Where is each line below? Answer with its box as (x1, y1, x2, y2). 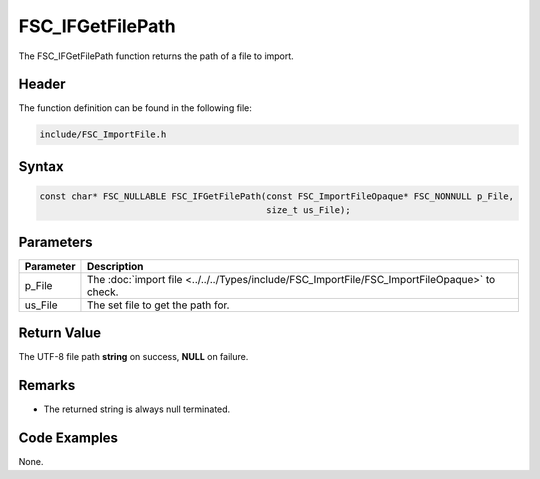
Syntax (18, 158, 64, 175)
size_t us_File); (266, 205, 351, 216)
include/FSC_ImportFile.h (39, 129, 167, 140)
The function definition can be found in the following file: (18, 102, 252, 114)
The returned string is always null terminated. (43, 403, 231, 415)
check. (86, 285, 119, 299)
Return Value (18, 325, 102, 342)
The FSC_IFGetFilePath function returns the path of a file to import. (18, 50, 294, 62)
